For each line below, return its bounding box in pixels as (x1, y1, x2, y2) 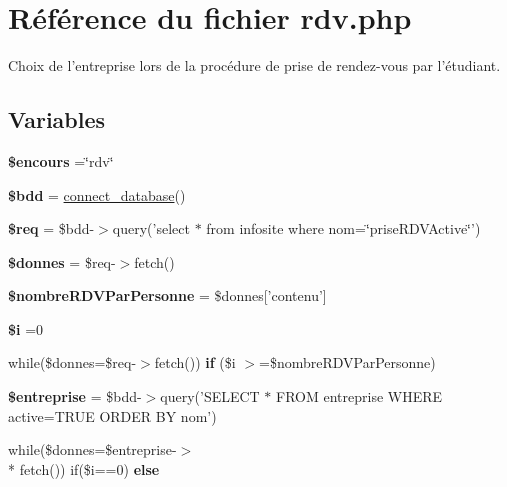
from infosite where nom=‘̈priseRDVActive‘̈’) (206, 218, 481, 239)
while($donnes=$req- (8, 352, 137, 373)
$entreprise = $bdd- (8, 386, 142, 407)
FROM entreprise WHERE (276, 386, 443, 407)
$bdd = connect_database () (8, 184, 186, 205)
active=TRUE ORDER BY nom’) (8, 405, 217, 426)
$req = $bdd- (8, 218, 95, 239)
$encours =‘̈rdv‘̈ (8, 150, 114, 171)
